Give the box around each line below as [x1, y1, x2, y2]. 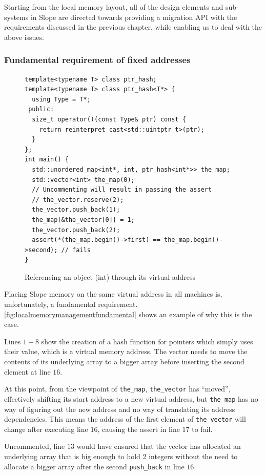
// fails [61, 246, 91, 254]
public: [28, 106, 54, 113]
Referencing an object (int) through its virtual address [25, 271, 196, 282]
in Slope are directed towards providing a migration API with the [30, 11, 237, 22]
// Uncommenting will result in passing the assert [32, 186, 212, 194]
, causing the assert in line [97, 423, 180, 434]
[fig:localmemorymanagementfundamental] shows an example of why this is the [4, 308, 252, 319]
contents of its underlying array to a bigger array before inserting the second [4, 356, 244, 367]
